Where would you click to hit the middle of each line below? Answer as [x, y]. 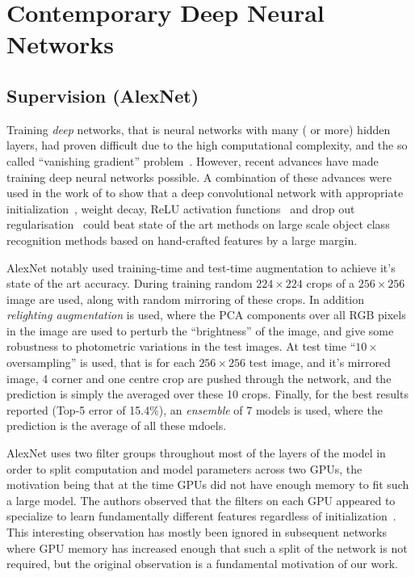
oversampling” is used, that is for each [101, 362]
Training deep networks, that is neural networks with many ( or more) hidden [199, 129]
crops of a [331, 283]
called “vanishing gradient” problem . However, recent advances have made [193, 160]
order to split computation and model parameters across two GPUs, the [184, 468]
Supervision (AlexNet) [103, 95]
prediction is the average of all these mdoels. [117, 425]
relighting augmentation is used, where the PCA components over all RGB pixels [206, 315]
